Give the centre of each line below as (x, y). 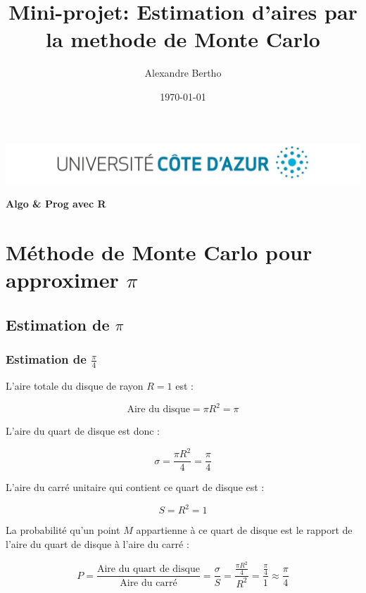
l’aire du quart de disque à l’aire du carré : (97, 543)
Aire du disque (158, 410)
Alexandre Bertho (183, 73)
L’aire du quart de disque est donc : (83, 431)
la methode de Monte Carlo (183, 39)
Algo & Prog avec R (56, 204)
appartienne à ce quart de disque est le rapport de (244, 530)
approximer (62, 280)
